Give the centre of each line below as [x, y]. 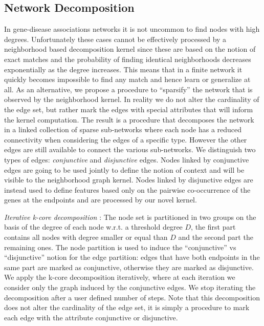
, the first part [213, 227]
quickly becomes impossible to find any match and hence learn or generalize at [127, 79]
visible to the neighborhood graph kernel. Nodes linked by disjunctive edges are [129, 180]
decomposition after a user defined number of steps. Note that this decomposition [132, 297]
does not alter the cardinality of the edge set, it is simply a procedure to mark [127, 307]
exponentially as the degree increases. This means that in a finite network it [123, 69]
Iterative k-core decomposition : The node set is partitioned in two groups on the [130, 217]
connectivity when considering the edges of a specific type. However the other [126, 139]
